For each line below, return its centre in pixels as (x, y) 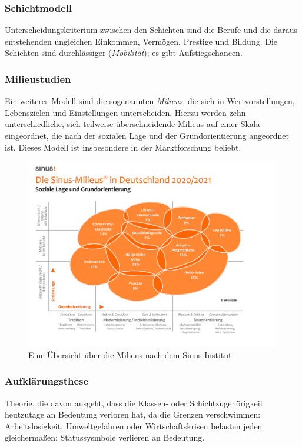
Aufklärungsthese (47, 381)
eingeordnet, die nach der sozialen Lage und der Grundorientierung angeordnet (147, 135)
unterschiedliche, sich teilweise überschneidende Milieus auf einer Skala (132, 124)
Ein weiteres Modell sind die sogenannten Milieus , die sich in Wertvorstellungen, (150, 101)
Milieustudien (38, 79)
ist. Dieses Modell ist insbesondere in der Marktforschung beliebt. (123, 147)
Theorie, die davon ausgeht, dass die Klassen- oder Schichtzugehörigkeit (134, 403)
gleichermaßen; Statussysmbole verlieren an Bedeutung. (105, 437)
